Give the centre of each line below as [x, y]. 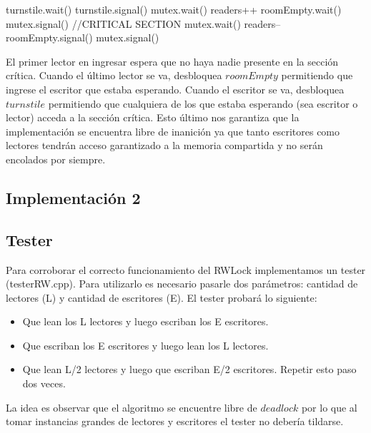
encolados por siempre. [56, 159]
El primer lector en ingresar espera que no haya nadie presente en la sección [172, 61]
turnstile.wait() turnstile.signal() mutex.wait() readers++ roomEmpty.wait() [174, 9]
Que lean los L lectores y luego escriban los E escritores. [145, 321]
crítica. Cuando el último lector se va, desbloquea [114, 75]
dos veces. [44, 383]
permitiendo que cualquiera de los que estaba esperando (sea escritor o [203, 103]
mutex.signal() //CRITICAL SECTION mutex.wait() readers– [143, 23]
